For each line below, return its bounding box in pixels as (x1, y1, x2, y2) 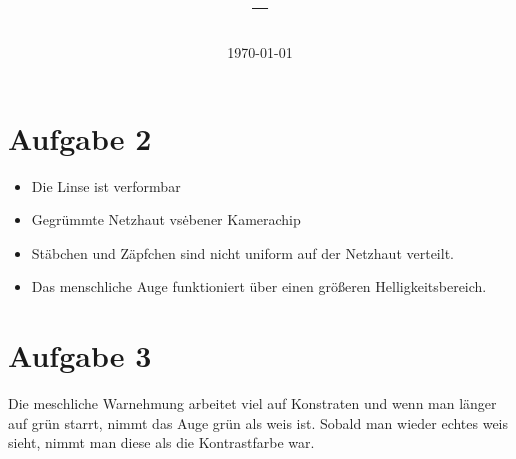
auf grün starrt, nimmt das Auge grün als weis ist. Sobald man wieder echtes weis (8, 412, 509, 433)
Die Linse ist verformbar (31, 175, 181, 196)
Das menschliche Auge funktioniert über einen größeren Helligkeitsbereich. (31, 276, 487, 297)
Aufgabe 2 (8, 117, 152, 158)
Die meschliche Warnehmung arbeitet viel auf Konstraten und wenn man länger (8, 393, 497, 414)
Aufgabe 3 (8, 335, 152, 376)
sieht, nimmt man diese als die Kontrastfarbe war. (8, 432, 315, 453)
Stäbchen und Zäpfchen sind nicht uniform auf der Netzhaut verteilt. (31, 242, 454, 263)
